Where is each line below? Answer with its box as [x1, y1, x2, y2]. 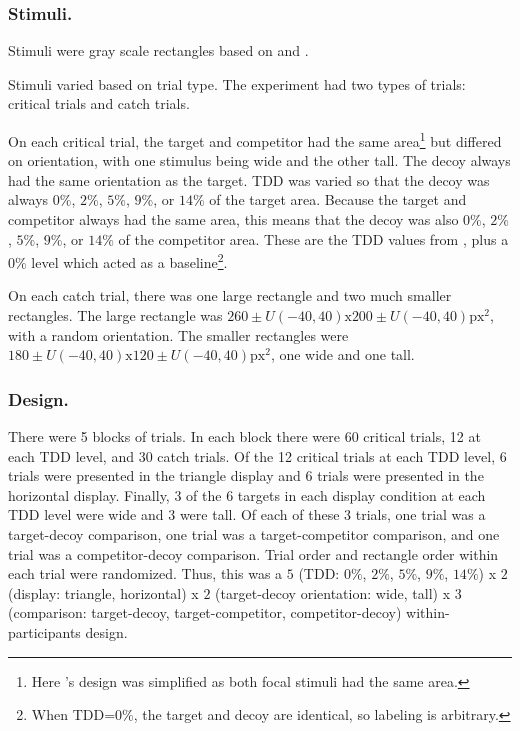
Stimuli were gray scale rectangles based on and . [8, 40, 309, 61]
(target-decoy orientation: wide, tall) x [215, 582, 451, 603]
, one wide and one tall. [270, 344, 415, 365]
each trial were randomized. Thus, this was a [8, 563, 283, 584]
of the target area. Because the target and [209, 189, 467, 210]
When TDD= [31, 704, 116, 725]
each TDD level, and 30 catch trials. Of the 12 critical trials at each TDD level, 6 [8, 445, 507, 466]
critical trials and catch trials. [8, 93, 190, 114]
